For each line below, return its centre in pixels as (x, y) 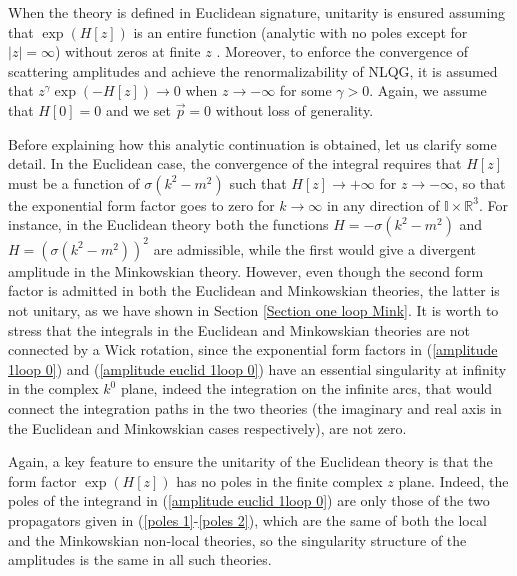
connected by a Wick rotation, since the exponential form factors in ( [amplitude (253, 349)
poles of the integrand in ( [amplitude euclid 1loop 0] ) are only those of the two (249, 500)
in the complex (53, 388)
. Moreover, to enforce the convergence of (342, 51)
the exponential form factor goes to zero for (141, 204)
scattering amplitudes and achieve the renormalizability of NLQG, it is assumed (253, 70)
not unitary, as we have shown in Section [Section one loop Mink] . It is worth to (253, 310)
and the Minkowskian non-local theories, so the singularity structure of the (237, 539)
